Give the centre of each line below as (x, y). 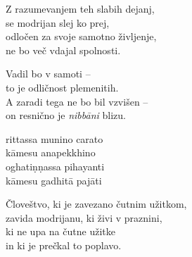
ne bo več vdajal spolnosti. (63, 50)
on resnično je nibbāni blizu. (66, 115)
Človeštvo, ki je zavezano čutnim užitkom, (96, 204)
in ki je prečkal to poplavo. (64, 245)
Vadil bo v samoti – (48, 74)
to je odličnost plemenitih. (62, 87)
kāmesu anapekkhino (51, 152)
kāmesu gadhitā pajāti (54, 180)
